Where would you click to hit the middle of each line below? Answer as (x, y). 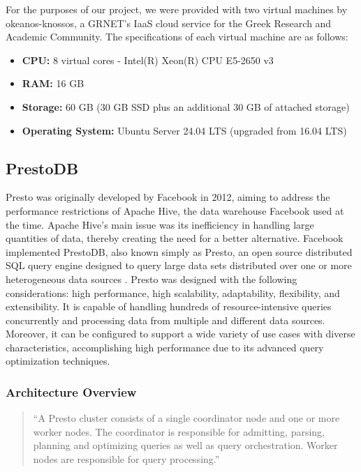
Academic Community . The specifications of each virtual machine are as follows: (177, 37)
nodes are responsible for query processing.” (126, 459)
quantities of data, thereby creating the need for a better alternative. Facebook (175, 238)
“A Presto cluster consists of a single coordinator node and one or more (186, 418)
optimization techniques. (58, 361)
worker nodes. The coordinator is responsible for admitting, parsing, (179, 431)
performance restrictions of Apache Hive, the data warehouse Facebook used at (175, 210)
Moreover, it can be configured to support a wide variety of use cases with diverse (180, 334)
